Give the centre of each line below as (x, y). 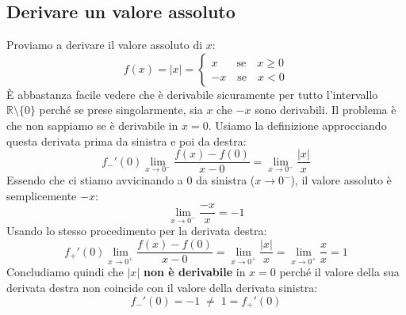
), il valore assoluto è (341, 180)
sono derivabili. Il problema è (326, 110)
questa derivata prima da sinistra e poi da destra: (126, 140)
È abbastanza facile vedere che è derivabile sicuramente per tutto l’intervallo (192, 94)
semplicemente (42, 195)
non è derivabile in (194, 272)
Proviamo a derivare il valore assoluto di (105, 45)
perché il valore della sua (339, 272)
